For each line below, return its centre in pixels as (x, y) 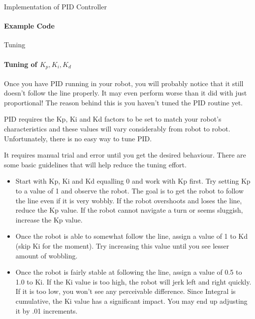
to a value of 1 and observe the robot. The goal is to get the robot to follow (129, 190)
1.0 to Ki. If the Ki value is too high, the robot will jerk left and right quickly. (133, 281)
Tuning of (21, 64)
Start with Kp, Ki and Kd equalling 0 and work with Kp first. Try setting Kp (133, 181)
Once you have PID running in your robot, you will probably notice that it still (124, 83)
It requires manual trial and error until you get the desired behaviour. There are (125, 155)
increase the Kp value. (49, 219)
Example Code (29, 26)
